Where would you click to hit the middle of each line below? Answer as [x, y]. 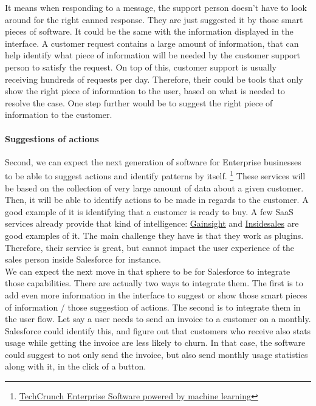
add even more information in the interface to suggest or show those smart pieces [156, 294]
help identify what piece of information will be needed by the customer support [153, 55]
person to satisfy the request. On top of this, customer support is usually [141, 67]
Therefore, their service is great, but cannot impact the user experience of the [150, 247]
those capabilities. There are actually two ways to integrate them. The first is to [154, 283]
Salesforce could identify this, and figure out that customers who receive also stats [158, 330]
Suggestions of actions [52, 138]
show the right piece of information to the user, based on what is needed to [145, 91]
